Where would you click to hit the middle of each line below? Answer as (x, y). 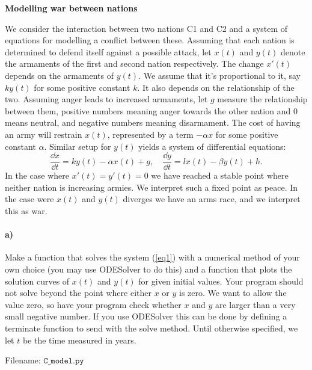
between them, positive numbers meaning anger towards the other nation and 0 (151, 110)
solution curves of (37, 281)
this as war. (26, 210)
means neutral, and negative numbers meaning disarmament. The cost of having (153, 122)
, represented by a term (150, 134)
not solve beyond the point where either (78, 293)
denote (293, 51)
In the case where (37, 175)
